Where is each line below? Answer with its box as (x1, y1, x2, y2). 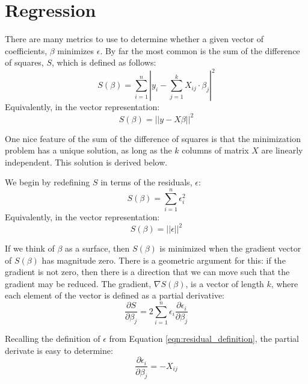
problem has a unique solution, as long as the (5, 144, 172, 156)
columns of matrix (182, 144, 249, 156)
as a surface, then (65, 242, 130, 255)
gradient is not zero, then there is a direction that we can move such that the (5, 265, 290, 278)
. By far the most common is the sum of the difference (100, 44, 300, 57)
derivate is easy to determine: (5, 344, 113, 356)
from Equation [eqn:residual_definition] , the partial (109, 332, 300, 345)
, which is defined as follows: (52, 56, 156, 69)
